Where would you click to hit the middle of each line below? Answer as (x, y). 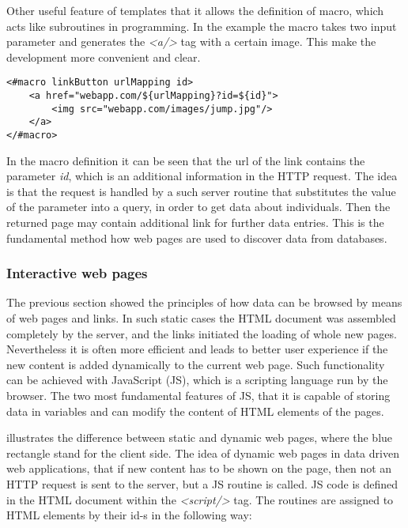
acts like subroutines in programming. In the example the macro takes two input (202, 26)
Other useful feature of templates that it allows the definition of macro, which (195, 10)
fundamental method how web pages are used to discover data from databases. (197, 238)
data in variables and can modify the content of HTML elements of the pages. (195, 411)
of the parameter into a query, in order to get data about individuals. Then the (198, 207)
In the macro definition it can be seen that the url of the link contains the (186, 160)
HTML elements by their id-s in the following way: (129, 515)
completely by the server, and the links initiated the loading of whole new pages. (202, 333)
